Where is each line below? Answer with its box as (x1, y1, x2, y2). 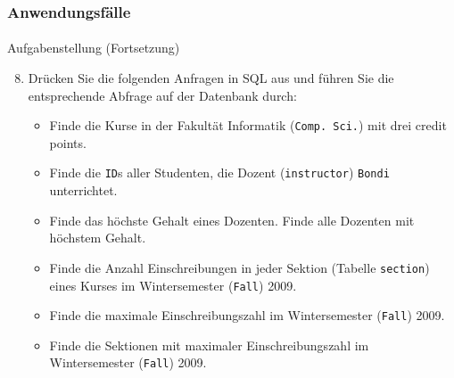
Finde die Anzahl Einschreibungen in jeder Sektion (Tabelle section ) (49, 258, 430, 276)
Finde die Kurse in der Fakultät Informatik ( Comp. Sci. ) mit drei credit (49, 116, 447, 135)
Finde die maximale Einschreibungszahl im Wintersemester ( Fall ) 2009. (49, 306, 445, 325)
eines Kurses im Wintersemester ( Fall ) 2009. (49, 275, 297, 294)
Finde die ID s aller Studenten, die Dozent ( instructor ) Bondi (49, 163, 390, 182)
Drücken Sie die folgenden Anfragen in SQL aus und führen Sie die (28, 69, 394, 87)
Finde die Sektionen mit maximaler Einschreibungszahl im (49, 335, 369, 354)
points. (49, 133, 87, 152)
